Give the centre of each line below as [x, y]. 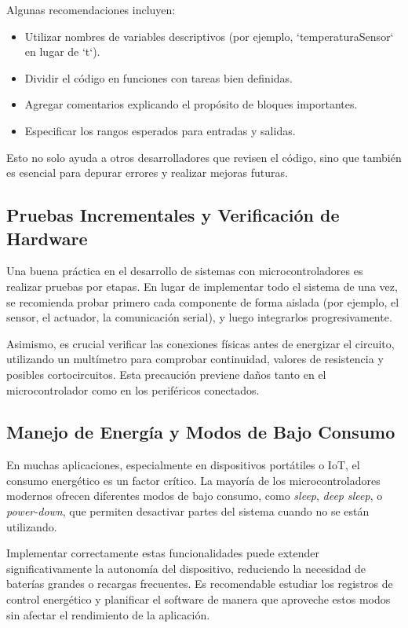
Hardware [47, 238]
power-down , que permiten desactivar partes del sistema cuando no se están [188, 511]
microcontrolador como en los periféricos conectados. [133, 389]
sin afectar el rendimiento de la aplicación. [108, 614]
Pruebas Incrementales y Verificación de [173, 215]
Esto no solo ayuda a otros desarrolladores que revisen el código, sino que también [204, 157]
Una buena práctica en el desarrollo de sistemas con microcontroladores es [185, 271]
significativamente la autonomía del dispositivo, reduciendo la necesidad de [186, 568]
